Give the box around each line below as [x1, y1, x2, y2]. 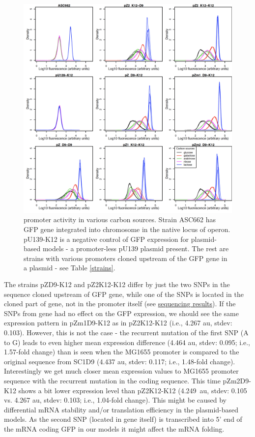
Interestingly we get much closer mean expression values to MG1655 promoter [4, 366, 239, 376]
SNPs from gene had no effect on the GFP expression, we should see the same [4, 308, 239, 318]
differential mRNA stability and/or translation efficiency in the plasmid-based [4, 404, 239, 414]
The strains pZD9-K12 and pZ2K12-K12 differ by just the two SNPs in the [4, 279, 230, 289]
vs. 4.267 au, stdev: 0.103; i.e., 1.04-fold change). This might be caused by [4, 395, 227, 405]
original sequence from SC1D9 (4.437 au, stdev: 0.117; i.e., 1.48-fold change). [4, 356, 235, 366]
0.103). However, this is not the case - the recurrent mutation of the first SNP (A [4, 327, 249, 337]
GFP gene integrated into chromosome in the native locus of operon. [24, 224, 230, 234]
